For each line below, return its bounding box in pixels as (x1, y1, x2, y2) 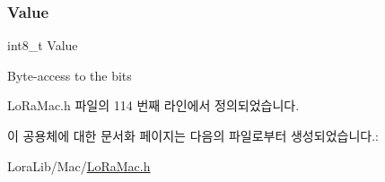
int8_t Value (7, 36, 78, 55)
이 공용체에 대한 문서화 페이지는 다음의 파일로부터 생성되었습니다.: (7, 126, 379, 144)
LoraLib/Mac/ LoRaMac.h (7, 156, 151, 175)
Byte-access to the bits (7, 65, 132, 84)
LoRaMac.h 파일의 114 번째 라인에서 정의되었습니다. (7, 96, 300, 115)
